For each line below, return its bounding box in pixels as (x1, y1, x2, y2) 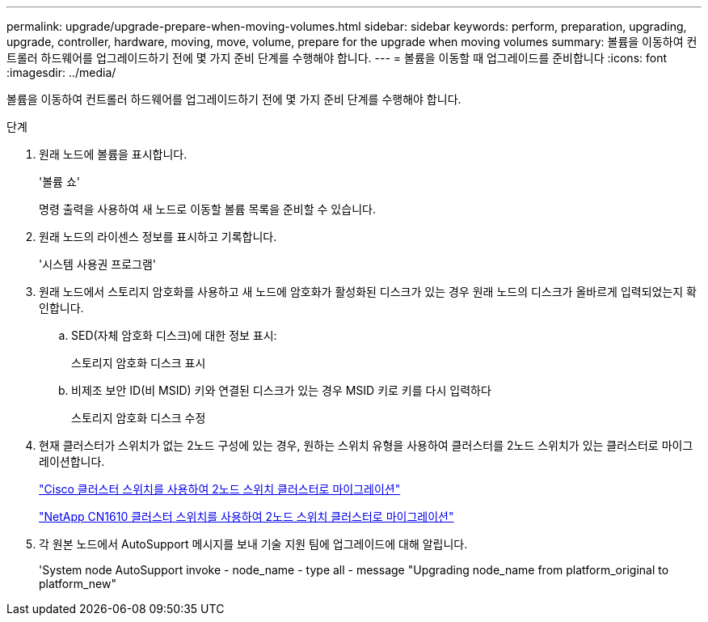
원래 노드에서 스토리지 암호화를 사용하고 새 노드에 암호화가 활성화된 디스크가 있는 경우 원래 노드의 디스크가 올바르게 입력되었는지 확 (39, 285, 697, 298)
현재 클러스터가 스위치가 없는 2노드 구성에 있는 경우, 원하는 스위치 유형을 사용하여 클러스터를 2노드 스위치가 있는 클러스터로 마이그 (39, 438, 693, 452)
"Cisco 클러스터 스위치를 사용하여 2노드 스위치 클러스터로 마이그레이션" (39, 482, 401, 496)
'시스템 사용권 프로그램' (39, 257, 157, 271)
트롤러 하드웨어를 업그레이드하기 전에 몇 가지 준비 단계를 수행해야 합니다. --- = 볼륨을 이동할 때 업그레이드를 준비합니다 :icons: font (6, 51, 668, 65)
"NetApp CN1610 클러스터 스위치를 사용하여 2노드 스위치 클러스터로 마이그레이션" (39, 510, 454, 523)
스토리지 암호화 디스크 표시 (71, 356, 206, 370)
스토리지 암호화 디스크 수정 (71, 411, 206, 425)
